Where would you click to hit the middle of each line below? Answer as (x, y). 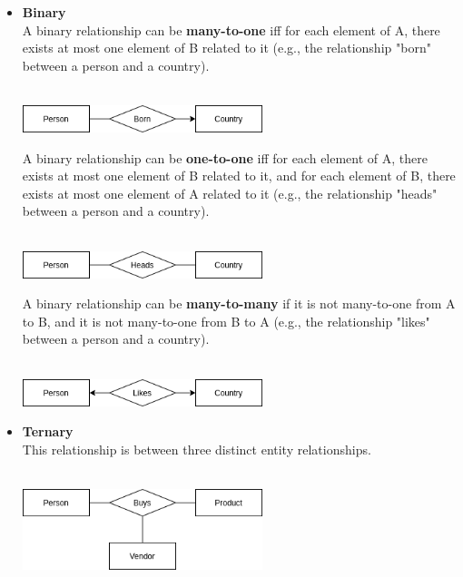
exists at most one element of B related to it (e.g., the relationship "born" (227, 48)
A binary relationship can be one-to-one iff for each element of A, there (225, 157)
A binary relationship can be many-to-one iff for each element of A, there (231, 29)
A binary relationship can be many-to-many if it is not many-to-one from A (239, 303)
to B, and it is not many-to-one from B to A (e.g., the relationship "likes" (226, 321)
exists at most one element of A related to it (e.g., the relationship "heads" (230, 193)
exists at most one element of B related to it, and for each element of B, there (239, 176)
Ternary (48, 431)
